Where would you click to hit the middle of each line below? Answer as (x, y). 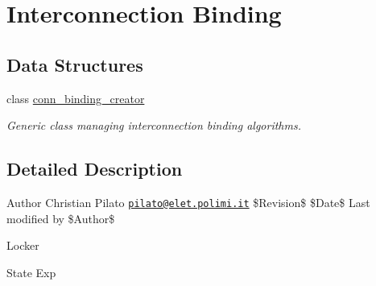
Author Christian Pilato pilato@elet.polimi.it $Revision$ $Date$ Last (188, 202)
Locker (23, 245)
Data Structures (75, 64)
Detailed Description (95, 169)
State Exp (31, 272)
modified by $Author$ (61, 218)
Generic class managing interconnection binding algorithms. (154, 125)
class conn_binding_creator (76, 98)
